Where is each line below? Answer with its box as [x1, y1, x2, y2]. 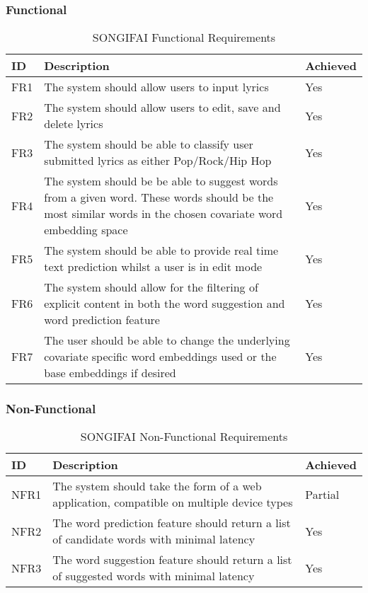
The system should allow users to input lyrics [44, 79, 269, 96]
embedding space [44, 221, 128, 238]
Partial [305, 485, 340, 502]
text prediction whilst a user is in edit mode [44, 258, 263, 275]
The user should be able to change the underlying [44, 332, 290, 349]
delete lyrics [44, 115, 103, 132]
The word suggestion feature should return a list [52, 551, 292, 568]
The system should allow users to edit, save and [44, 99, 281, 116]
